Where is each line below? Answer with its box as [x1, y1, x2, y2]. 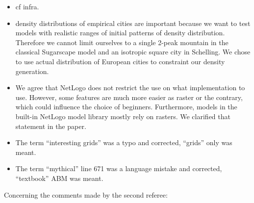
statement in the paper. [15, 121, 86, 131]
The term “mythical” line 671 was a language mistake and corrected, [15, 163, 222, 174]
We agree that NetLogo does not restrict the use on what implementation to [15, 82, 245, 93]
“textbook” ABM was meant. [15, 173, 103, 183]
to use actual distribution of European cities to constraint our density [15, 56, 225, 66]
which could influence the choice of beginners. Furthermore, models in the [15, 101, 237, 112]
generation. [15, 66, 49, 76]
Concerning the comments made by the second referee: [4, 189, 168, 200]
